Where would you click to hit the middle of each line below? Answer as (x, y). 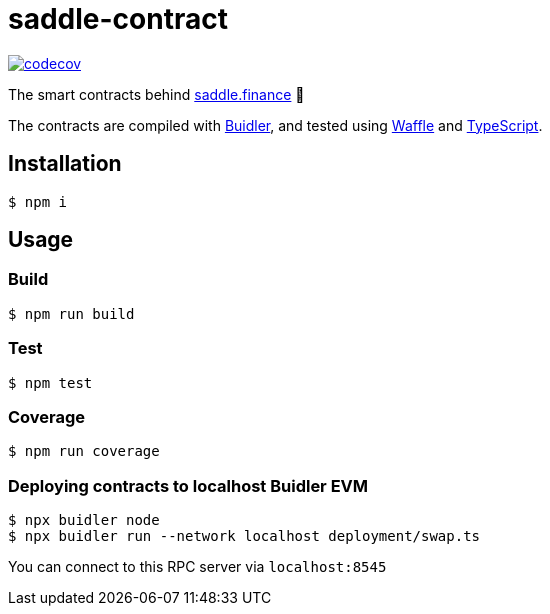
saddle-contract (118, 19)
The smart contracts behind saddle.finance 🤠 (156, 94)
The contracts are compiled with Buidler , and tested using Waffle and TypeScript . (275, 125)
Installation (65, 164)
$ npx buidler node (84, 520)
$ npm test (50, 382)
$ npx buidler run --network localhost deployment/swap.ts (244, 536)
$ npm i (38, 201)
